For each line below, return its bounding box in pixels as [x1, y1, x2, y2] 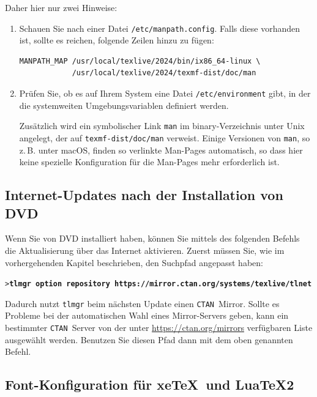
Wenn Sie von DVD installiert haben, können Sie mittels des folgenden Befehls [5, 232, 300, 245]
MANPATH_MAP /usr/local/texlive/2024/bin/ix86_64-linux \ [19, 56, 261, 65]
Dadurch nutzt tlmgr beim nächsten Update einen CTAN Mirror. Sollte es [5, 297, 280, 310]
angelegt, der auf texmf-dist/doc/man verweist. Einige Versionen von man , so [19, 131, 310, 144]
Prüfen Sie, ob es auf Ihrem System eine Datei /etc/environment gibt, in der [19, 87, 311, 100]
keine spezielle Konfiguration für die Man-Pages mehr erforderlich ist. [19, 155, 280, 168]
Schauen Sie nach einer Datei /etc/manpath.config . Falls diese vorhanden [19, 21, 300, 34]
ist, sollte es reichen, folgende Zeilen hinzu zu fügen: [19, 34, 214, 46]
